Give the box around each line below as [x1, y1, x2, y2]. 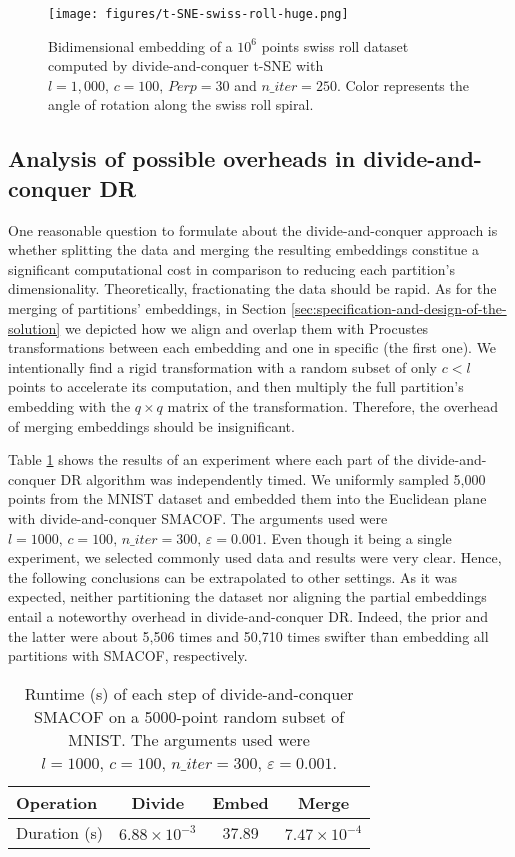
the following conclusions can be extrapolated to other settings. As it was [8, 566, 457, 587]
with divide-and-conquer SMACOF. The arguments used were [8, 507, 388, 528]
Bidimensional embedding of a [48, 35, 233, 56]
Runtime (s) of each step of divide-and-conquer [24, 681, 354, 705]
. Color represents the [336, 74, 469, 95]
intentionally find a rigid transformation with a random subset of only [8, 356, 438, 377]
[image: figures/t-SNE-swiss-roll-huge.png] [48, 7, 349, 21]
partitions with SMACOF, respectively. [8, 645, 248, 666]
